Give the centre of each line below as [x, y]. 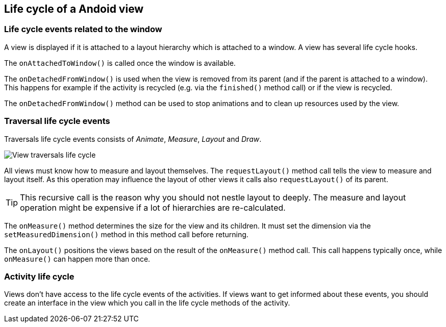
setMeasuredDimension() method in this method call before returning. [126, 234]
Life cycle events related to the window [83, 29]
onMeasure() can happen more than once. [77, 259]
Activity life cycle [39, 276]
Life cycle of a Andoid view [74, 9]
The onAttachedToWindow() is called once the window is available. [120, 63]
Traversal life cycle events [57, 121]
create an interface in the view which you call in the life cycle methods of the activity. [147, 303]
